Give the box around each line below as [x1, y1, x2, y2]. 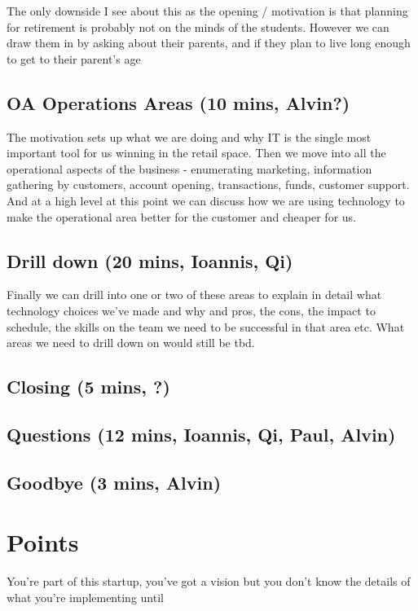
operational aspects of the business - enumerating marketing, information [7, 160, 372, 177]
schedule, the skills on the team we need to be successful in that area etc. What [7, 318, 405, 335]
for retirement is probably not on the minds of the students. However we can [7, 18, 389, 35]
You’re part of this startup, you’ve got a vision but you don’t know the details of [7, 573, 411, 590]
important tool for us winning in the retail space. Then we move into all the [7, 144, 386, 161]
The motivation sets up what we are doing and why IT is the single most [7, 128, 372, 145]
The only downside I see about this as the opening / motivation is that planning [7, 2, 408, 19]
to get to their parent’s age [7, 50, 141, 67]
